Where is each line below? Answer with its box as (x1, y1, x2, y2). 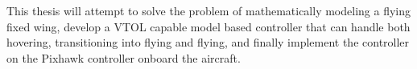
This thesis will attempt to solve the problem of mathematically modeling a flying (6, 2, 411, 18)
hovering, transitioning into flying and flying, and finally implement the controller (6, 34, 410, 51)
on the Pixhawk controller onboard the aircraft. (6, 49, 241, 66)
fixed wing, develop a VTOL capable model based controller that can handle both (6, 18, 411, 34)
